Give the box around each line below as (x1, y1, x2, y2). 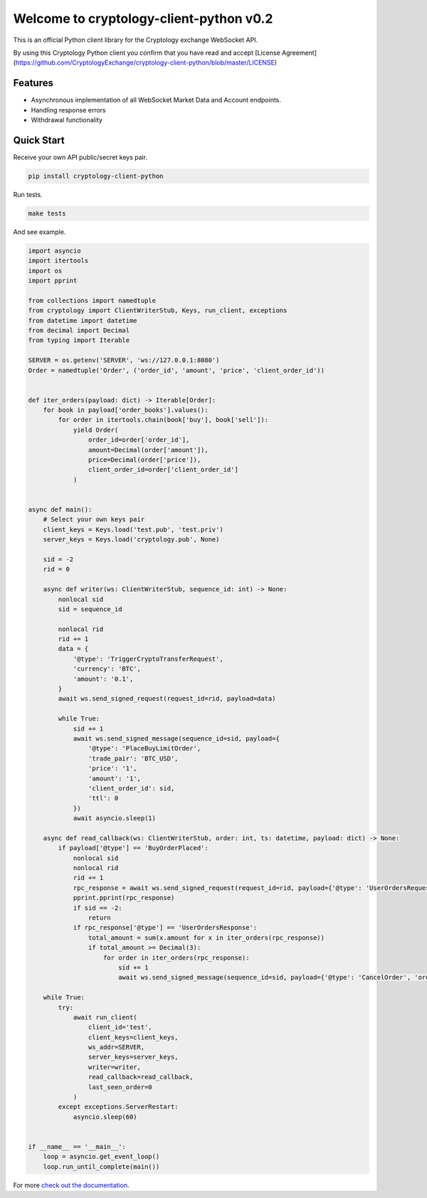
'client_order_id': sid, (88, 784, 175, 793)
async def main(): (28, 506, 93, 514)
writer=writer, (88, 1063, 142, 1071)
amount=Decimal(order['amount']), (88, 445, 209, 454)
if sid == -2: (73, 903, 122, 912)
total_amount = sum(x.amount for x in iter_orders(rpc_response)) (88, 933, 325, 942)
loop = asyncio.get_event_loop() (43, 1152, 160, 1161)
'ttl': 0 (88, 794, 119, 802)
